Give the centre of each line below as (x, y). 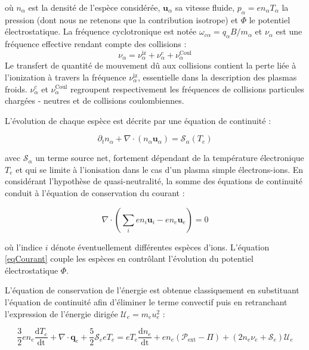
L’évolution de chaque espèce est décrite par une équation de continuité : (138, 120)
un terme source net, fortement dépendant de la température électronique (170, 158)
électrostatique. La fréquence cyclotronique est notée (101, 31)
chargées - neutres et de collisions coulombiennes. (95, 100)
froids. (16, 89)
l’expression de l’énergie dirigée (61, 313)
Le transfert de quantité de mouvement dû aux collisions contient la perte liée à (151, 65)
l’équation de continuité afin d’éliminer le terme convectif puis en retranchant (146, 302)
